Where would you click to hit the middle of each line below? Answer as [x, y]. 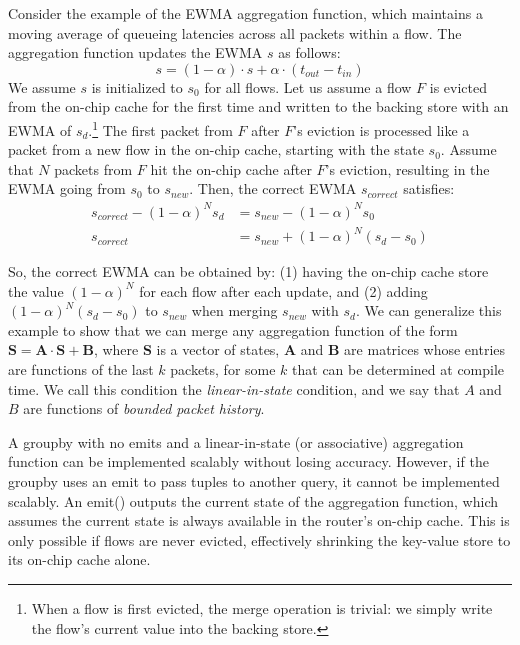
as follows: [309, 52]
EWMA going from [67, 188]
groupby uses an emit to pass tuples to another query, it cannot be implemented [254, 481]
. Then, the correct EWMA [273, 188]
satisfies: [429, 188]
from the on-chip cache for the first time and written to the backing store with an [258, 106]
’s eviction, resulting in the [407, 168]
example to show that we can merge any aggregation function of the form [233, 329]
